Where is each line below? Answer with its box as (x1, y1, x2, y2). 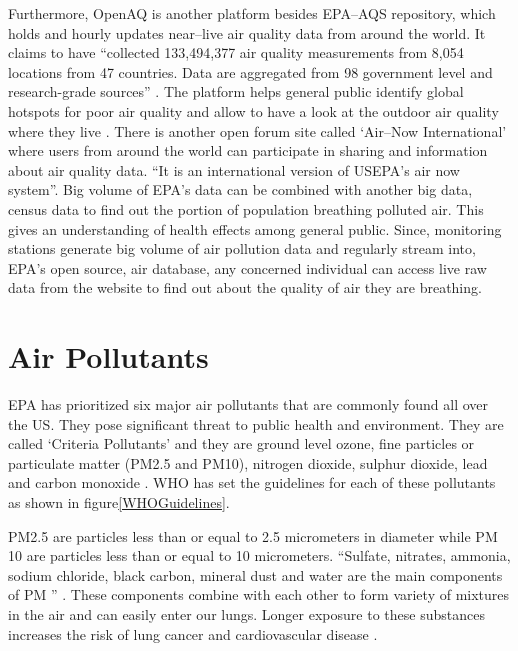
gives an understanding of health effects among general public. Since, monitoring (8, 218, 502, 239)
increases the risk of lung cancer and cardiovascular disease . (8, 623, 378, 644)
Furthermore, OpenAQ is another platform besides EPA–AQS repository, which (8, 3, 496, 23)
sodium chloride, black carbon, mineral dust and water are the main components (8, 564, 503, 585)
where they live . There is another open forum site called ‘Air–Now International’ (8, 120, 507, 141)
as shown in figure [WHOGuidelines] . (8, 492, 230, 512)
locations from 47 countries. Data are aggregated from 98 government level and (8, 61, 493, 82)
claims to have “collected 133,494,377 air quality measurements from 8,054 (8, 42, 464, 63)
